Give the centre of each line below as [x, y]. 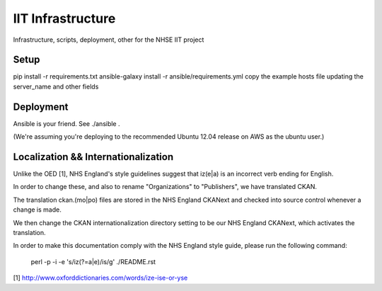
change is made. [37, 210]
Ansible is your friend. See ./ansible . [66, 123]
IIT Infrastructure [64, 18]
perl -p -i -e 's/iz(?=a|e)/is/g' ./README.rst [93, 261]
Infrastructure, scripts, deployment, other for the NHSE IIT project [109, 40]
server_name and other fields [56, 86]
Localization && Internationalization [93, 157]
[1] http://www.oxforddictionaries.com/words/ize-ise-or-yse [100, 278]
